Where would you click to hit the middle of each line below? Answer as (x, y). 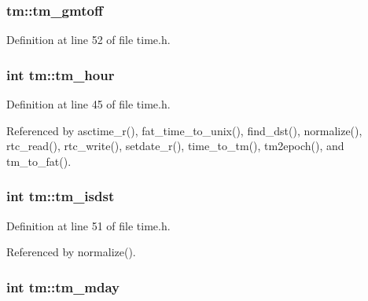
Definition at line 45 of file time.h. (88, 104)
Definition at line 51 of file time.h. (88, 225)
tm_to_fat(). (39, 161)
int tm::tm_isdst (61, 196)
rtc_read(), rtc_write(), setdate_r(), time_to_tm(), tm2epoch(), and (175, 146)
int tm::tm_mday (63, 286)
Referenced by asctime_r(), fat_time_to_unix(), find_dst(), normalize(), (184, 130)
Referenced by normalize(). (71, 252)
